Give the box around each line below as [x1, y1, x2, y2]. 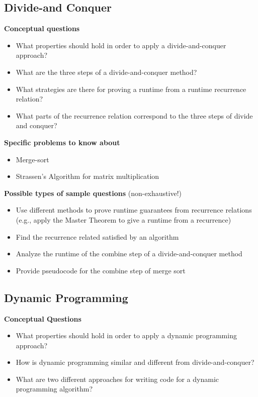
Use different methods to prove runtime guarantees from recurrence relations [16, 205, 252, 215]
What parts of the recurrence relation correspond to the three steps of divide [16, 110, 253, 121]
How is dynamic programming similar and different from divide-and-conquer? [16, 357, 254, 367]
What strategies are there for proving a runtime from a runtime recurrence [16, 83, 246, 94]
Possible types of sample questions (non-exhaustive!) [4, 187, 182, 198]
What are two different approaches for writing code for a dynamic [16, 373, 219, 384]
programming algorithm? [16, 383, 93, 394]
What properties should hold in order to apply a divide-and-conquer [16, 40, 226, 50]
